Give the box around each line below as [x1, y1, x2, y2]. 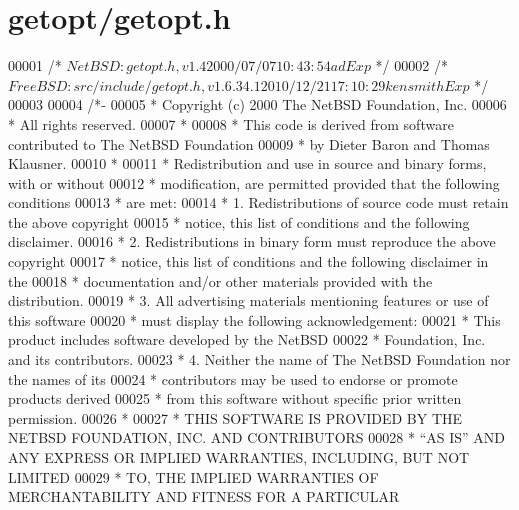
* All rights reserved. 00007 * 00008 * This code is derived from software [8, 113, 454, 134]
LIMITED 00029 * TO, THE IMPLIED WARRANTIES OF [8, 466, 379, 487]
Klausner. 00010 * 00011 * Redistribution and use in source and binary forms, [8, 153, 487, 174]
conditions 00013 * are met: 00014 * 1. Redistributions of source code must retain [8, 192, 509, 213]
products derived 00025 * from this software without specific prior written [8, 388, 462, 409]
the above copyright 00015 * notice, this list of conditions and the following [8, 211, 470, 232]
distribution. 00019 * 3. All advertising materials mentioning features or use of [8, 290, 489, 311]
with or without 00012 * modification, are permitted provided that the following [8, 172, 500, 193]
